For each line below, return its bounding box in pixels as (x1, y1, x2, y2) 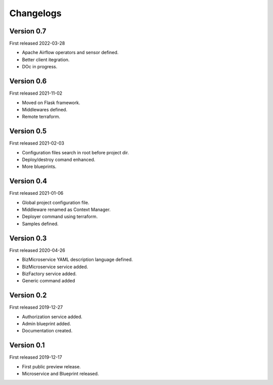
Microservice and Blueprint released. (22, 371, 99, 377)
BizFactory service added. (22, 271, 77, 277)
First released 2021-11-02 (9, 90, 63, 96)
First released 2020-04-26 (9, 247, 65, 253)
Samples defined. (22, 221, 59, 227)
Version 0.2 (9, 291, 47, 300)
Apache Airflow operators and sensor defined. (22, 50, 119, 56)
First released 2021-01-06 (9, 190, 64, 196)
